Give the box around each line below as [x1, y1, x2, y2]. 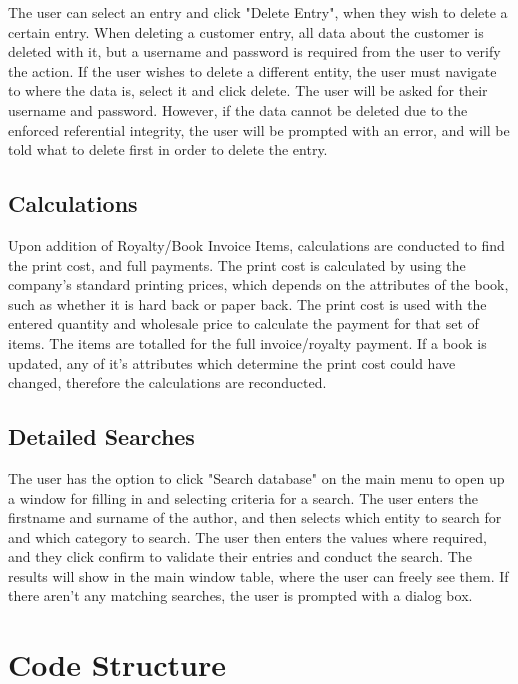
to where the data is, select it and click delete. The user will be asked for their [8, 80, 488, 101]
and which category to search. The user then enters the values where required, [8, 526, 487, 547]
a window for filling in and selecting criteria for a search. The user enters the [8, 487, 478, 508]
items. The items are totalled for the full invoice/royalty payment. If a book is [8, 332, 487, 353]
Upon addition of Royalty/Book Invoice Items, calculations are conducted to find [8, 234, 505, 255]
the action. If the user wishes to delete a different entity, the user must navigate [8, 60, 497, 81]
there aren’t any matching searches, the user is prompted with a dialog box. [8, 585, 473, 606]
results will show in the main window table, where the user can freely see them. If [8, 565, 509, 586]
